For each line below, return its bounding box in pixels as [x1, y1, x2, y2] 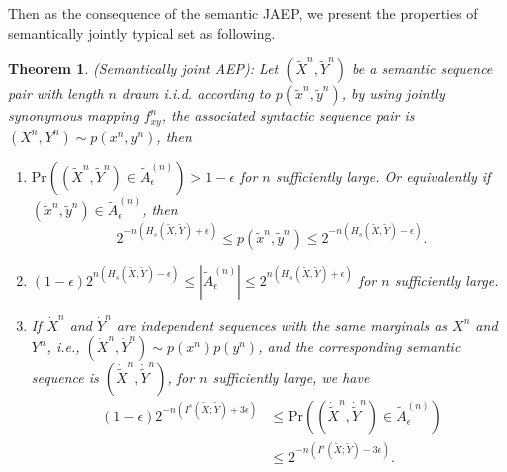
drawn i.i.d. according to [121, 83, 271, 104]
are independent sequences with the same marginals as [116, 314, 448, 335]
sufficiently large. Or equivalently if [275, 165, 491, 186]
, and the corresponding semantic [258, 336, 461, 357]
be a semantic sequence [352, 58, 493, 79]
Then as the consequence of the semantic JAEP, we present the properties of [8, 3, 478, 23]
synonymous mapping [8, 105, 139, 126]
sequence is [31, 367, 99, 388]
